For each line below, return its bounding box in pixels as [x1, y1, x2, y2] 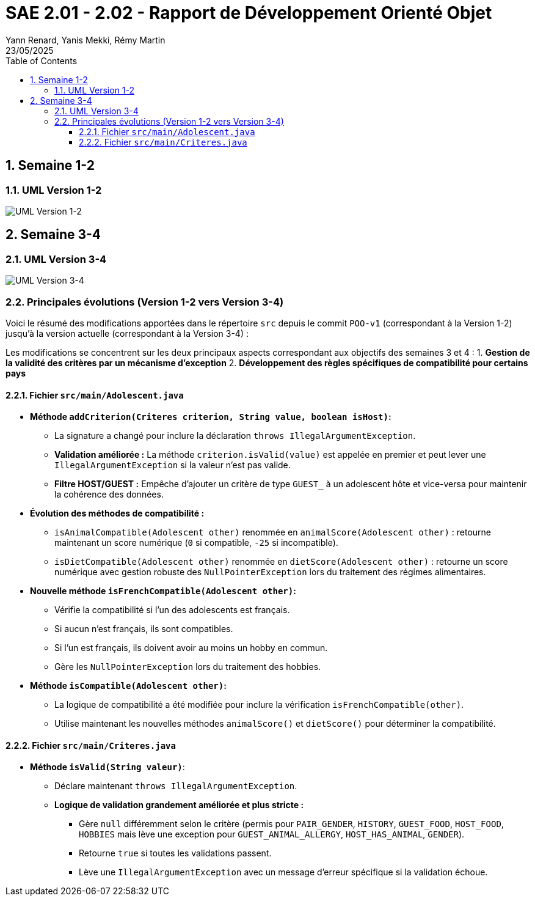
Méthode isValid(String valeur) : [30, 762, 185, 773]
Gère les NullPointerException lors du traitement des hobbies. [54, 661, 321, 672]
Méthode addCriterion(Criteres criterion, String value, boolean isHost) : [30, 411, 391, 422]
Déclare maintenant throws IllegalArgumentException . [54, 781, 297, 792]
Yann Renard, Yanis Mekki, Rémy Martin [5, 34, 166, 45]
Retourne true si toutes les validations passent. [79, 848, 272, 859]
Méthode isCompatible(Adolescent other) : [30, 680, 227, 691]
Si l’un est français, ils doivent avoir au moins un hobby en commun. [54, 642, 328, 653]
